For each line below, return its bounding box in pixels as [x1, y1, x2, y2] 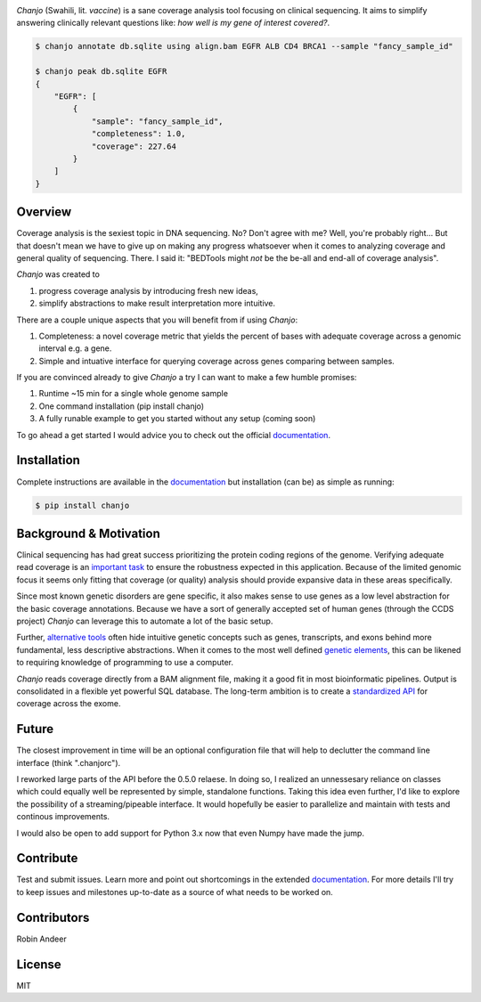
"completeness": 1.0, [91, 129, 186, 139]
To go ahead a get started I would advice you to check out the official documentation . [16, 429, 331, 440]
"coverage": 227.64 [91, 141, 177, 151]
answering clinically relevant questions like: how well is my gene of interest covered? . [16, 18, 330, 29]
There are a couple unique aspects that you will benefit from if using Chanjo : [16, 314, 298, 325]
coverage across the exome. [16, 698, 121, 709]
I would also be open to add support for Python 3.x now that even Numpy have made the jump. [16, 827, 365, 838]
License [16, 957, 61, 972]
